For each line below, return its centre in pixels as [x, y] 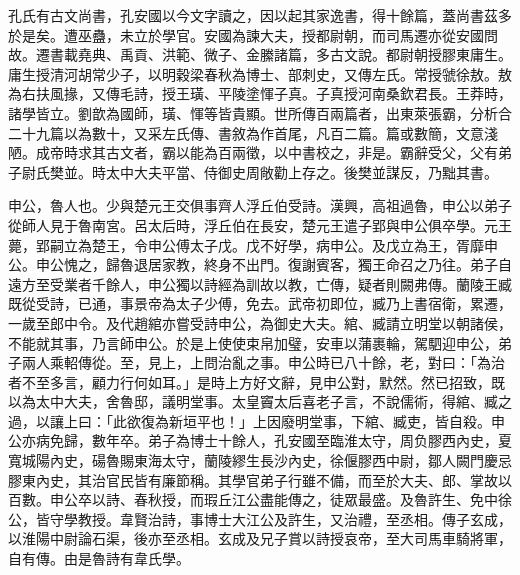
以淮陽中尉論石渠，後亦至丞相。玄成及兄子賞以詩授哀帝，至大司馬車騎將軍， [260, 538]
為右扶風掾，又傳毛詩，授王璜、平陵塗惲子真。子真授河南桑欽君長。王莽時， [260, 93]
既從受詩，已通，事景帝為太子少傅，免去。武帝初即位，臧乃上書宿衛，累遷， [260, 303]
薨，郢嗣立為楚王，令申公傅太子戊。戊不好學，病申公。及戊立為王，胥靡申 [253, 244]
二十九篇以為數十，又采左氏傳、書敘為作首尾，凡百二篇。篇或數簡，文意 [246, 132]
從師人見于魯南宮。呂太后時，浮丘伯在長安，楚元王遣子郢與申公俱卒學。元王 [260, 224]
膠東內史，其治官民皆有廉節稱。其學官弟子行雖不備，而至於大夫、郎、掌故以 [260, 479]
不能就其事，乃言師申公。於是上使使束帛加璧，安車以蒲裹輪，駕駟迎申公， [253, 342]
